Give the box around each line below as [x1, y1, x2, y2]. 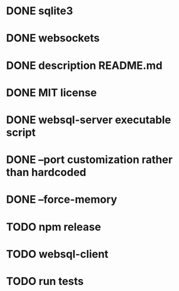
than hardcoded [6, 165, 87, 179]
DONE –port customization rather [6, 153, 173, 167]
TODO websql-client [6, 247, 108, 261]
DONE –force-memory [6, 193, 117, 206]
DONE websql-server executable [6, 113, 171, 126]
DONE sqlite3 [6, 4, 73, 18]
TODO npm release [6, 220, 101, 233]
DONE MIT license [6, 86, 97, 99]
